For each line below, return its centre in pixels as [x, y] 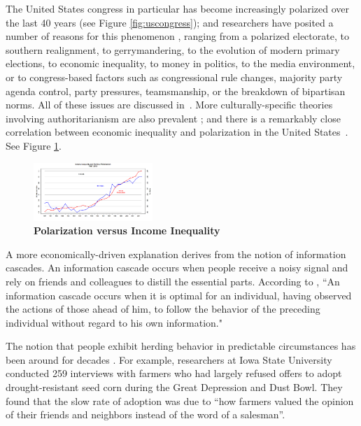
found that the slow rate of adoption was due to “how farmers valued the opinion [180, 400]
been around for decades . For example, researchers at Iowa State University [169, 359]
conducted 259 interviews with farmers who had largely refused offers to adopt [174, 373]
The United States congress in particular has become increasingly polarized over [177, 8]
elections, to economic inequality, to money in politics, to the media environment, [180, 63]
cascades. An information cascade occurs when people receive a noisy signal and [177, 268]
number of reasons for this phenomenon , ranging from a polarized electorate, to [177, 36]
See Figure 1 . [34, 145]
